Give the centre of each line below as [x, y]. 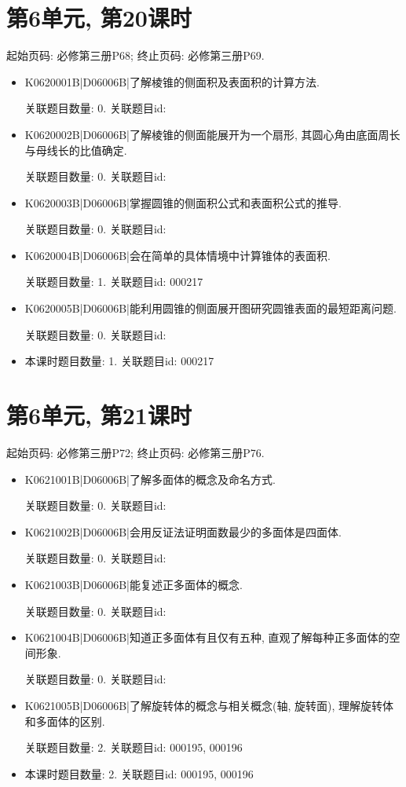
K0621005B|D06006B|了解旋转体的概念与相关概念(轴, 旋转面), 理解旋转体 [209, 705]
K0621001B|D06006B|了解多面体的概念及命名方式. [150, 479]
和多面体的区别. [65, 721]
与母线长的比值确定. [76, 150]
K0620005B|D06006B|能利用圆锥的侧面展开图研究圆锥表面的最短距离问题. [210, 308]
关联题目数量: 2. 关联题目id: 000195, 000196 [134, 747]
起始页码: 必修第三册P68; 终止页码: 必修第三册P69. [135, 55]
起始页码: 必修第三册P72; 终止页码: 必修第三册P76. [135, 452]
